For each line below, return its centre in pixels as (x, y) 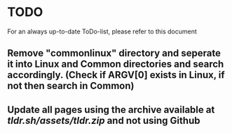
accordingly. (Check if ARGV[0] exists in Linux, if (116, 75)
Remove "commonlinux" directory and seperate (114, 53)
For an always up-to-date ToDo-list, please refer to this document (102, 31)
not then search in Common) (71, 86)
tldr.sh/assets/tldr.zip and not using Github (104, 120)
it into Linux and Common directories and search (116, 64)
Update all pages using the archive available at (111, 110)
